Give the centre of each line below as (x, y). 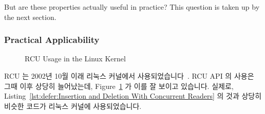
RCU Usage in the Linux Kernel (75, 59)
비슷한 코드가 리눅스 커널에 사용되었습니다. (73, 106)
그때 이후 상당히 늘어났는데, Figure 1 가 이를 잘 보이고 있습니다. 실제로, (119, 86)
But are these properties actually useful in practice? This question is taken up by (132, 7)
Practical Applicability (52, 40)
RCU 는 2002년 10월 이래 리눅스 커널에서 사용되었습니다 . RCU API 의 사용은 (129, 76)
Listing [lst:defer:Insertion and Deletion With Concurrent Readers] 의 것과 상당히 (133, 96)
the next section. (30, 17)
